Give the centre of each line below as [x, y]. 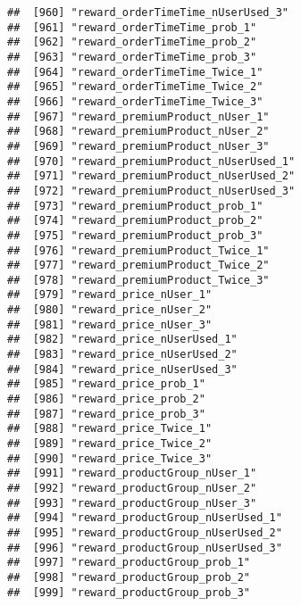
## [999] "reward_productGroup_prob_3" [129, 592]
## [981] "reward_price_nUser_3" [110, 324]
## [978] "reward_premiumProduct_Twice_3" [138, 280]
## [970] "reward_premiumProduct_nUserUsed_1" [151, 161]
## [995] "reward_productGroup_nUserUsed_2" [145, 532]
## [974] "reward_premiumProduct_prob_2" [135, 221]
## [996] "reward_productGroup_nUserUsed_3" [145, 548]
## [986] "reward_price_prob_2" [106, 399]
